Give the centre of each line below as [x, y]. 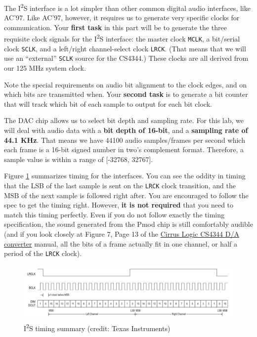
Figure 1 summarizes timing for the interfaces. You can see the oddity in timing [125, 176]
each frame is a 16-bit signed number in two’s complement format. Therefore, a [124, 149]
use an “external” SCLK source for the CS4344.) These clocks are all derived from [126, 58]
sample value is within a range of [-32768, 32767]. [79, 159]
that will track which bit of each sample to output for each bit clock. [108, 104]
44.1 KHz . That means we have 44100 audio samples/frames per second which [125, 140]
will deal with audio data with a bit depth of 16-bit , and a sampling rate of [126, 130]
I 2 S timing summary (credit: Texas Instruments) [97, 327]
